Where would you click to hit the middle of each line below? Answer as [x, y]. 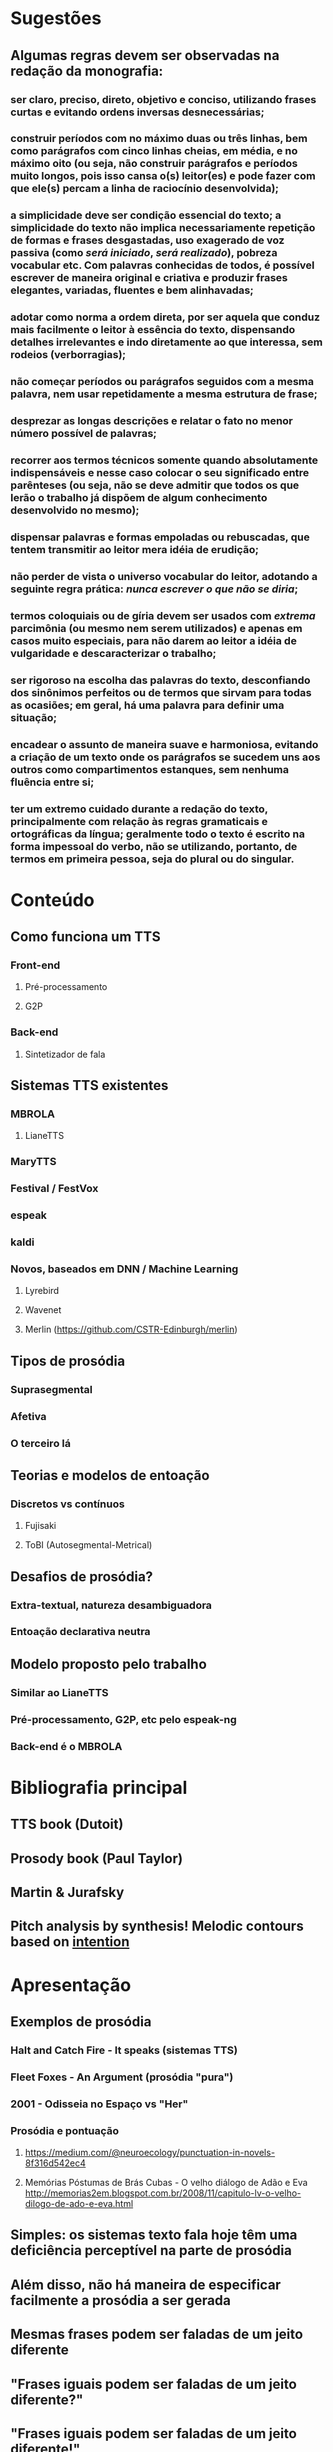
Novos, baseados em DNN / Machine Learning [124, 1269]
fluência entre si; [52, 782]
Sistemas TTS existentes [89, 1085]
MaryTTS [33, 1162]
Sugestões [56, 18]
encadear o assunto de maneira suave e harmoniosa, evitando [164, 744]
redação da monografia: [87, 70]
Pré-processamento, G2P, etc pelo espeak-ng [123, 1719]
